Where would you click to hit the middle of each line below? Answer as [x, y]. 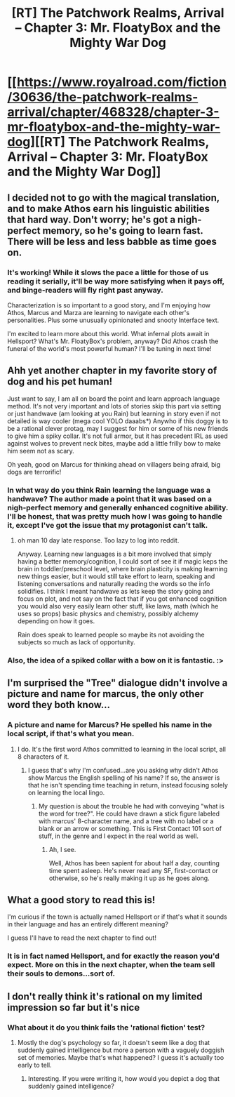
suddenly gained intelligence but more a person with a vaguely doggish [121, 1050]
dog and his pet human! [60, 381]
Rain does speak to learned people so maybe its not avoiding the [111, 634]
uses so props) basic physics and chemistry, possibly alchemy [108, 613]
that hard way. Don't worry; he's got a [92, 219]
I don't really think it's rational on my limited [105, 996]
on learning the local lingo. [66, 792]
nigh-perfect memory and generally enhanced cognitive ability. [118, 507]
